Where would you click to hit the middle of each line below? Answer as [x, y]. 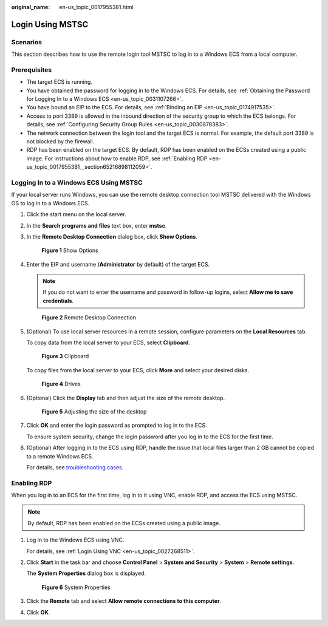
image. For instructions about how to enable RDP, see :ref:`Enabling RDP [117, 158]
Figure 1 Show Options [70, 250]
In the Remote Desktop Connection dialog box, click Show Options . [112, 236]
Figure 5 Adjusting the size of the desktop [94, 411]
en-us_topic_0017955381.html [96, 7]
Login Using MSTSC [50, 24]
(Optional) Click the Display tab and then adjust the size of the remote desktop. [125, 398]
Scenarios [27, 42]
